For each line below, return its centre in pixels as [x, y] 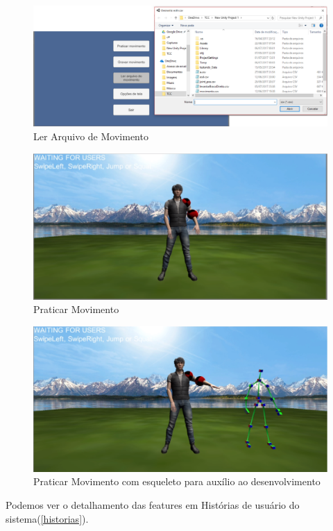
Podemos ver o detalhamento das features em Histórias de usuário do [153, 504]
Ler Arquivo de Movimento [91, 136]
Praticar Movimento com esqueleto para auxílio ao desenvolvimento [177, 481]
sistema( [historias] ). [47, 518]
